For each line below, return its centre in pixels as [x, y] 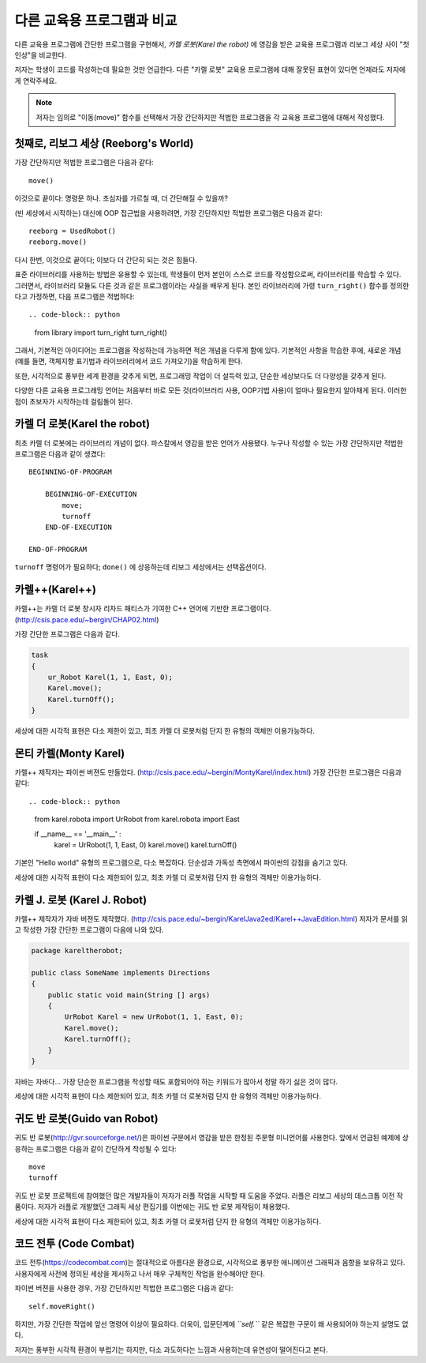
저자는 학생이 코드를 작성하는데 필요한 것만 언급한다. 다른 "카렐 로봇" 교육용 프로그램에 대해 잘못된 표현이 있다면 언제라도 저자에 [210, 69]
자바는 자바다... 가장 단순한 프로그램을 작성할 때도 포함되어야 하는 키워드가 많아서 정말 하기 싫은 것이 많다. [176, 1081]
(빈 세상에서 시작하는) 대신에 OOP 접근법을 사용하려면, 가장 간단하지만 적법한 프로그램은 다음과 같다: [168, 212]
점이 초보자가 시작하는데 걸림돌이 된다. [74, 401]
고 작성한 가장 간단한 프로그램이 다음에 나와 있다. [90, 930]
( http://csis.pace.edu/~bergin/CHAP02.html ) [87, 619]
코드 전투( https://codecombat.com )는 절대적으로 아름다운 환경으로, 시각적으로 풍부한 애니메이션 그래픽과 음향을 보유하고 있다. [210, 1263]
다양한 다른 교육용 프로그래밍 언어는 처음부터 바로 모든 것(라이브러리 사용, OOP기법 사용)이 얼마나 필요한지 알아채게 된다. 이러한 [211, 390]
